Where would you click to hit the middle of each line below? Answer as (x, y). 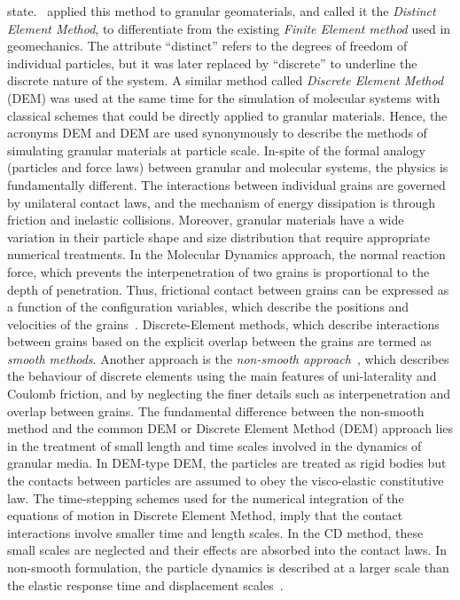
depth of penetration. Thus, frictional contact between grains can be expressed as (228, 289)
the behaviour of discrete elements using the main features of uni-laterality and (222, 376)
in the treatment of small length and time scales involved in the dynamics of (214, 445)
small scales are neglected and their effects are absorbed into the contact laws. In (227, 550)
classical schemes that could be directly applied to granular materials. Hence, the (227, 115)
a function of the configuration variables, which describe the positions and (208, 307)
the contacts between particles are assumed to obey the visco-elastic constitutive (226, 481)
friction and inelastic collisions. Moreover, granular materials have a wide (206, 220)
